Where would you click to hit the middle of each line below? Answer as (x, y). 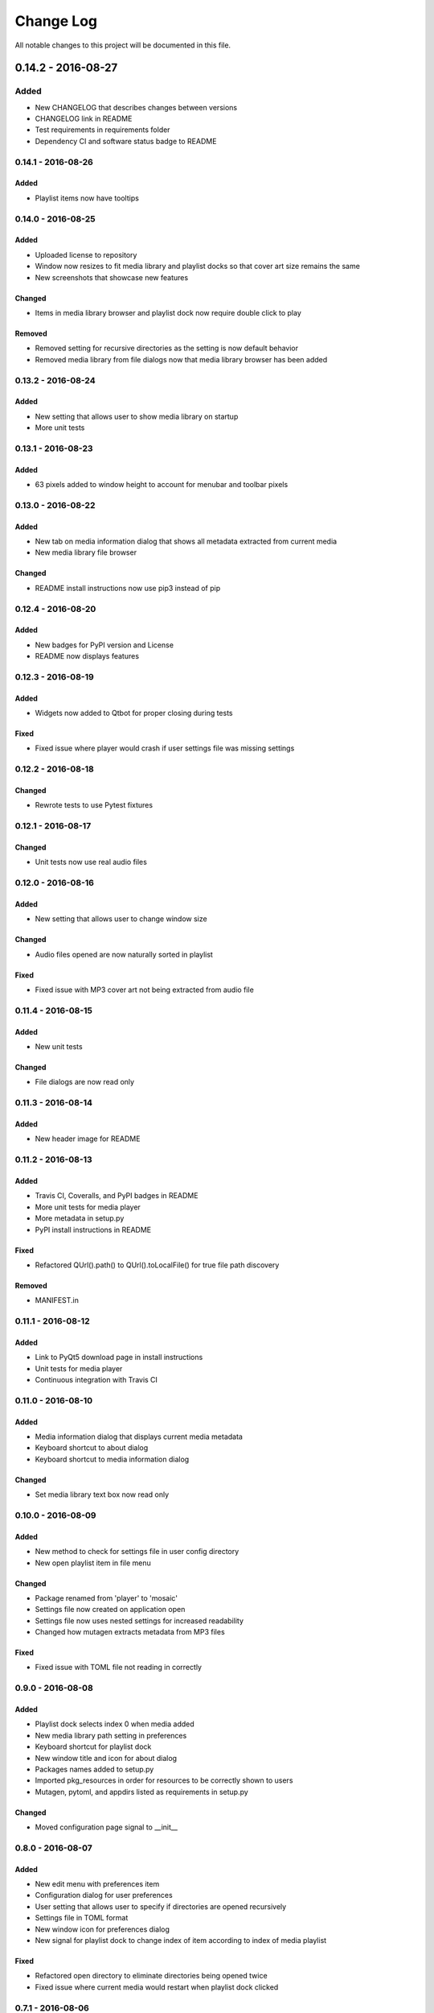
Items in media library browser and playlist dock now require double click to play (168, 312)
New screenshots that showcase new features (112, 277)
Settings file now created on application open (110, 1610)
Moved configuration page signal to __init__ (106, 1827)
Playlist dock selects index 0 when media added (115, 1724)
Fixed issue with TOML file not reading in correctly (119, 1668)
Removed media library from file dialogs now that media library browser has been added (181, 359)
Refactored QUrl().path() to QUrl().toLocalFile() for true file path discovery (157, 1265)
